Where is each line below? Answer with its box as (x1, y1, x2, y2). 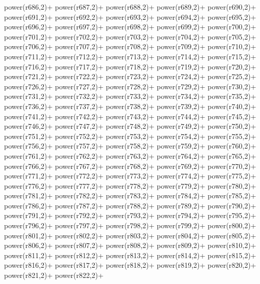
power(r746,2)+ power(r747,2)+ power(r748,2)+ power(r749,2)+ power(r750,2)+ (4, 121, 256, 131)
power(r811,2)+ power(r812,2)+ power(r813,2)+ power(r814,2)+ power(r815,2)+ (4, 250, 256, 260)
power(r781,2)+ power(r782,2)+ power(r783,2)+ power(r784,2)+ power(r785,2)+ (4, 190, 256, 201)
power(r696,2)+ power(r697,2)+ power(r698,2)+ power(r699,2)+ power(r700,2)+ (4, 21, 256, 32)
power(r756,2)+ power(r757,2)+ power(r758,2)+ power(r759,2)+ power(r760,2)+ (4, 140, 256, 151)
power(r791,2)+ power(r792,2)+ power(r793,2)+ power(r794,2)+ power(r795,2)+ (4, 210, 256, 221)
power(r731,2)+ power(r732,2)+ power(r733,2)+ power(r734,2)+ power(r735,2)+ (4, 91, 256, 101)
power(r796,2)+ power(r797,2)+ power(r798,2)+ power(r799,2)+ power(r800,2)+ (4, 220, 256, 231)
